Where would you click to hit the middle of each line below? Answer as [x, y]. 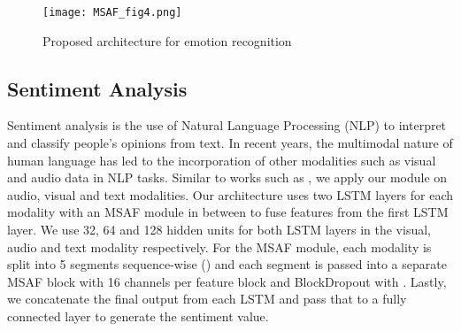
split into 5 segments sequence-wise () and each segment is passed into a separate [227, 264]
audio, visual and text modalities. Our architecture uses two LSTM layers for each [230, 194]
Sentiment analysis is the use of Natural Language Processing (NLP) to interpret [227, 125]
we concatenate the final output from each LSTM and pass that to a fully [207, 299]
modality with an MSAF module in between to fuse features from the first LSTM [228, 212]
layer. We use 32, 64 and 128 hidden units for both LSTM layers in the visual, [219, 230]
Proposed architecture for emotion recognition [167, 40]
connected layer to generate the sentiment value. [138, 316]
